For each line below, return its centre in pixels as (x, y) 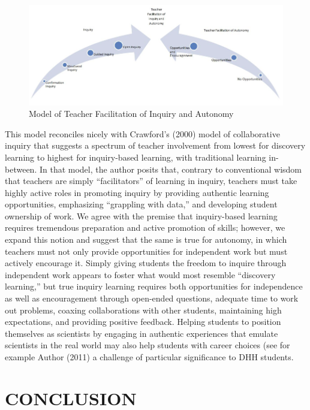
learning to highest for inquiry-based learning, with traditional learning (136, 157)
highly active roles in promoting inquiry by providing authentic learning (137, 192)
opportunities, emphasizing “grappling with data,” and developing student (141, 204)
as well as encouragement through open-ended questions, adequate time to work (152, 298)
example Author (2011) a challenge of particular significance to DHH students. (149, 357)
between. (21, 169)
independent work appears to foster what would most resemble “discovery (140, 274)
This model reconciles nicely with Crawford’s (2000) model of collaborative (142, 133)
